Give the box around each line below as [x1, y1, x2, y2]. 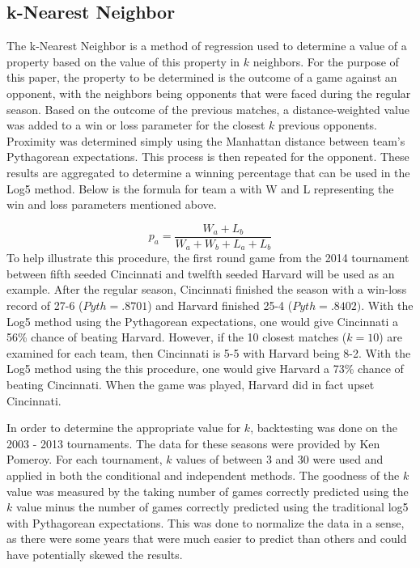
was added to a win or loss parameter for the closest [6, 117, 265, 134]
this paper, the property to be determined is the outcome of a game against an [6, 69, 397, 86]
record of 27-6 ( [6, 297, 83, 314]
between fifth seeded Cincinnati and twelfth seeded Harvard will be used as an [6, 265, 395, 282]
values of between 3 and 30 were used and [176, 451, 384, 468]
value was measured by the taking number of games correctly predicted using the [6, 482, 409, 499]
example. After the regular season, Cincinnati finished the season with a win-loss [6, 281, 407, 298]
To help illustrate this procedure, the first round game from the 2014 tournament [6, 249, 409, 266]
